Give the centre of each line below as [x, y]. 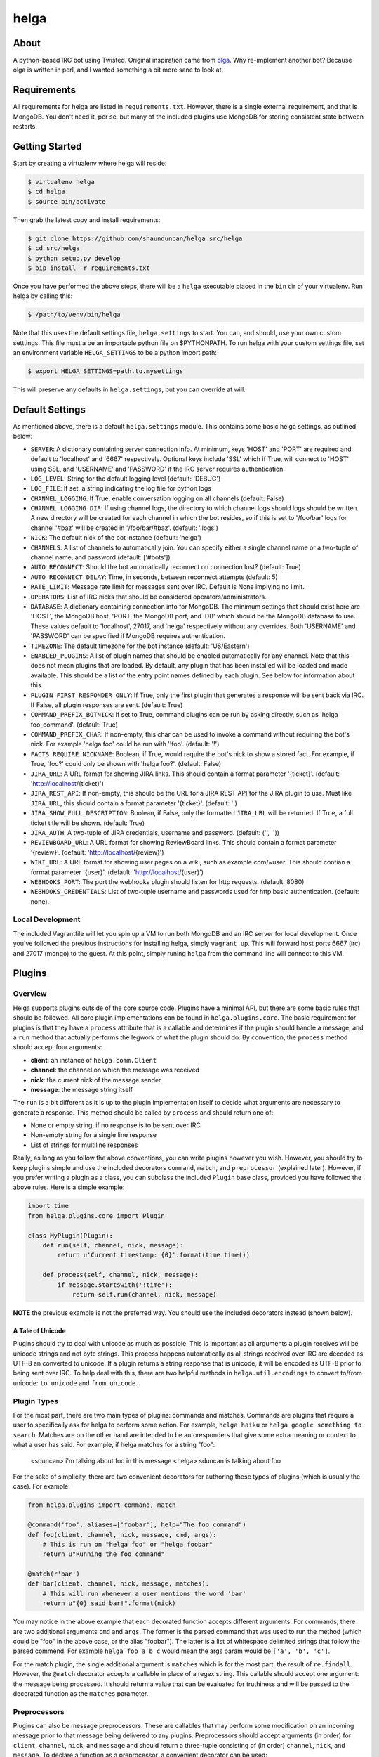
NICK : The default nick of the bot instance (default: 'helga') [116, 538]
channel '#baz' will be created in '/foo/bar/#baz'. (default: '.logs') [125, 528]
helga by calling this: [43, 296]
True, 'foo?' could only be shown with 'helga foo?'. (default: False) [126, 764]
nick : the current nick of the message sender [96, 1080]
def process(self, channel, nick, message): [120, 1275]
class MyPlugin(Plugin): [71, 1236]
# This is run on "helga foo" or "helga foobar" [128, 1544]
